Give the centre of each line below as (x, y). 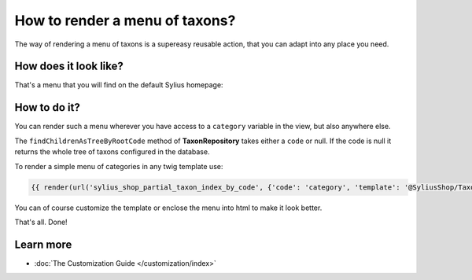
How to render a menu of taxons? (125, 20)
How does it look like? (69, 66)
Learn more (43, 244)
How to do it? (47, 107)
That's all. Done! (41, 222)
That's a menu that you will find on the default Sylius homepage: (119, 85)
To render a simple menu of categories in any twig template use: (119, 166)
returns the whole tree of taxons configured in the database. (112, 152)
